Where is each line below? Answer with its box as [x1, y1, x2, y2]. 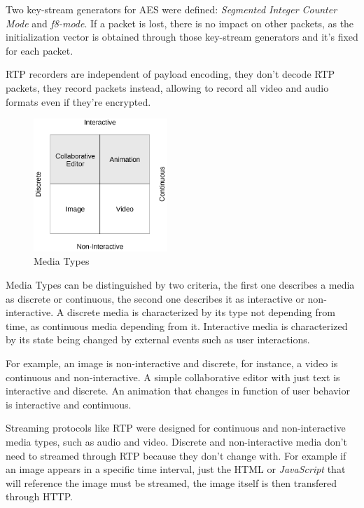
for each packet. [6, 43, 73, 57]
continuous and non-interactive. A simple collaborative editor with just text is [6, 369, 340, 384]
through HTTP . [6, 489, 73, 504]
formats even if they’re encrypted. [6, 94, 151, 109]
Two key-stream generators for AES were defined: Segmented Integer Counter [6, 2, 337, 16]
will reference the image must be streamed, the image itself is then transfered [6, 475, 337, 490]
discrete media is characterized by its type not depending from [66, 305, 335, 320]
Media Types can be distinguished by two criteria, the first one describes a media [6, 277, 355, 292]
